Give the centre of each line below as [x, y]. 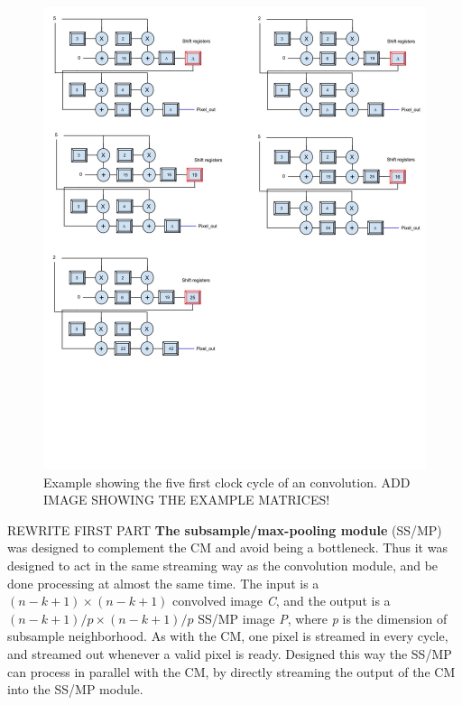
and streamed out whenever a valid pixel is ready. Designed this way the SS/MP [230, 653]
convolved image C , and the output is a [282, 601]
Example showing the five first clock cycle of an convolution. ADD [227, 482]
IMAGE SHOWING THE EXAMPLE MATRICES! [187, 500]
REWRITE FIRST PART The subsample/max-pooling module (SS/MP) [225, 529]
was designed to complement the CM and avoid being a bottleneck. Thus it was [227, 547]
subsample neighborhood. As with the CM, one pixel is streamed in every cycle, [228, 636]
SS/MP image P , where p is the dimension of [323, 618]
